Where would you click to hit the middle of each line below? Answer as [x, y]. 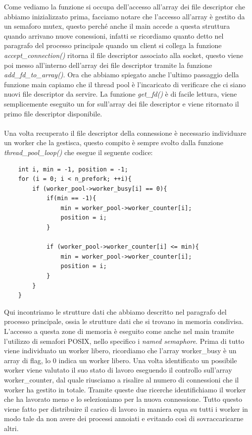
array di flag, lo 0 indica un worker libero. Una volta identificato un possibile [121, 360]
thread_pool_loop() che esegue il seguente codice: [78, 152]
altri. [11, 428]
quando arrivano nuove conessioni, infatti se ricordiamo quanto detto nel [114, 35]
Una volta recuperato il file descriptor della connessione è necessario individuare [125, 133]
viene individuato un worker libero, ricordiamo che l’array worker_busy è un [120, 351]
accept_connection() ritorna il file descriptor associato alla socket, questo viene [124, 55]
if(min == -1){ [71, 198]
